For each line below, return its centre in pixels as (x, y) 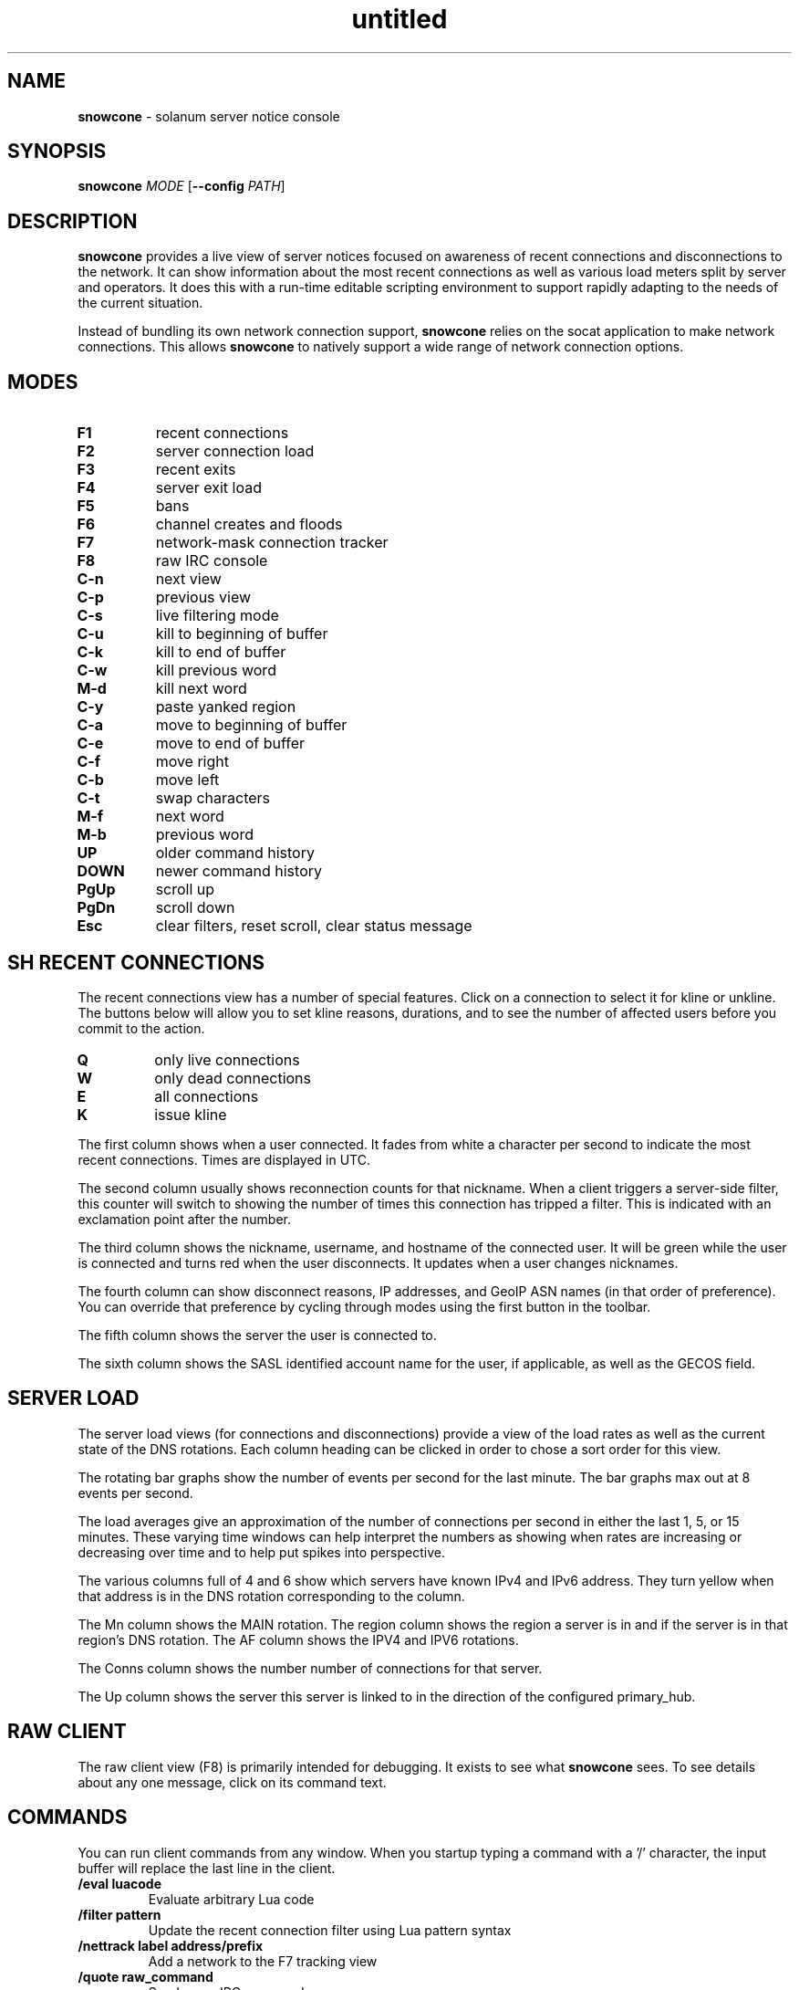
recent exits (196, 470)
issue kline (191, 1114)
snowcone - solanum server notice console (209, 116)
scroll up (185, 890)
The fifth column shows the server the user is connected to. (257, 1335)
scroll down (195, 908)
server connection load (235, 451)
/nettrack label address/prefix (171, 1945)
